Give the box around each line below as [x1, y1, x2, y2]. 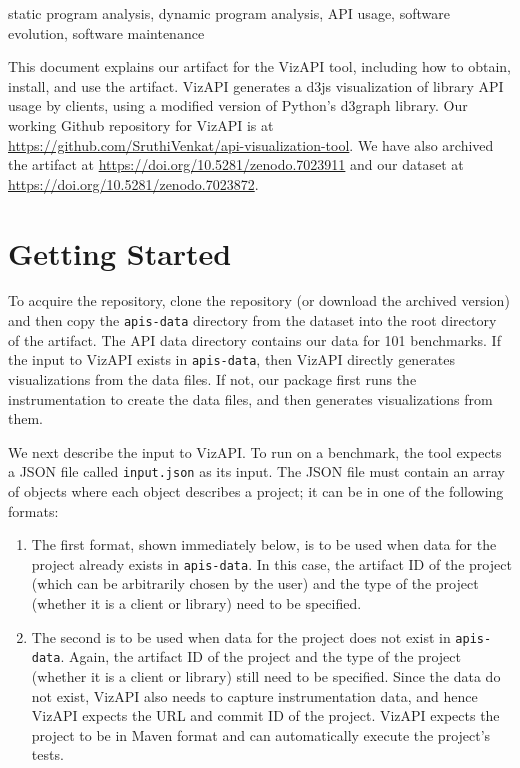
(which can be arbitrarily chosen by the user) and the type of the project [31, 573, 479, 594]
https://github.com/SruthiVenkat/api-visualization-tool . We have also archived [8, 134, 494, 155]
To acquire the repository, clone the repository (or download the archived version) [8, 290, 510, 311]
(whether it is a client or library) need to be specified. [31, 593, 362, 614]
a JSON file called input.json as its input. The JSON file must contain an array [8, 461, 505, 482]
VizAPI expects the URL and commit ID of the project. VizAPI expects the [31, 705, 500, 726]
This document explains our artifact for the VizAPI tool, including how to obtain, [8, 56, 511, 77]
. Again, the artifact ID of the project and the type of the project [60, 646, 461, 667]
